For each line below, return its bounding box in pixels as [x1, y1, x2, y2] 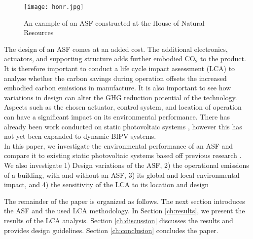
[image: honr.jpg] [24, 3, 84, 10]
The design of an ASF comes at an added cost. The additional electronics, [4, 43, 228, 54]
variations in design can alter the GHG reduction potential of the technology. [4, 92, 237, 102]
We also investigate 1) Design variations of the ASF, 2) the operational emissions [4, 159, 249, 170]
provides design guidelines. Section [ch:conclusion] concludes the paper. [4, 225, 218, 235]
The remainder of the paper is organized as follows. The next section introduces [4, 196, 245, 206]
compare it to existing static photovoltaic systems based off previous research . [4, 150, 242, 160]
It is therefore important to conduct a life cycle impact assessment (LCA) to [4, 63, 235, 74]
